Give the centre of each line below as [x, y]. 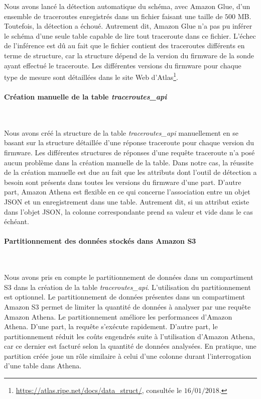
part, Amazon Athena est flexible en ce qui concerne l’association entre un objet [127, 192]
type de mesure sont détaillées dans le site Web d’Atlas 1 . [91, 76]
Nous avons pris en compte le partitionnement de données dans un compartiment [129, 277]
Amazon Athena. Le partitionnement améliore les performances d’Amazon [118, 316]
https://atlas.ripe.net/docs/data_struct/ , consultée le [99, 390]
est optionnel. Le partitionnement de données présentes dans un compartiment [125, 297]
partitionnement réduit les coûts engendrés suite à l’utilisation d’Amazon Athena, [129, 336]
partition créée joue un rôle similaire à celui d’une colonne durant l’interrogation [128, 356]
